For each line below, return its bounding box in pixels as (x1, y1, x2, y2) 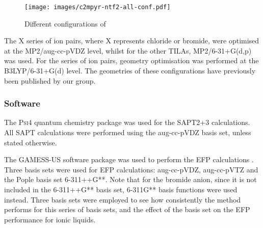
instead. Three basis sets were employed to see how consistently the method (4, 194, 241, 205)
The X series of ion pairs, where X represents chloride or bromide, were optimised (4, 35, 259, 46)
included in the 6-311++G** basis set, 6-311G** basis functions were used (4, 184, 238, 194)
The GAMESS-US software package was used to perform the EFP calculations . (4, 154, 254, 165)
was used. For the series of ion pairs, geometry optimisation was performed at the (4, 55, 259, 66)
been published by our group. (4, 75, 96, 86)
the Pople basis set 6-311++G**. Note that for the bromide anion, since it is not (4, 174, 257, 185)
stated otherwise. (4, 137, 57, 147)
